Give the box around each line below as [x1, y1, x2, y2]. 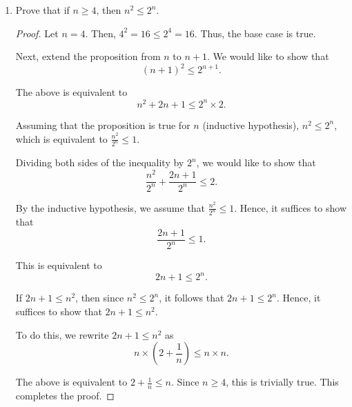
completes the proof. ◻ [15, 388, 115, 403]
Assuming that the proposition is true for [15, 117, 190, 132]
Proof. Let [15, 26, 59, 40]
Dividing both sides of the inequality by [15, 155, 184, 170]
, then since [75, 290, 124, 305]
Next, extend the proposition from [15, 49, 161, 63]
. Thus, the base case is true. [194, 26, 316, 40]
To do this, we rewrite [15, 327, 109, 341]
